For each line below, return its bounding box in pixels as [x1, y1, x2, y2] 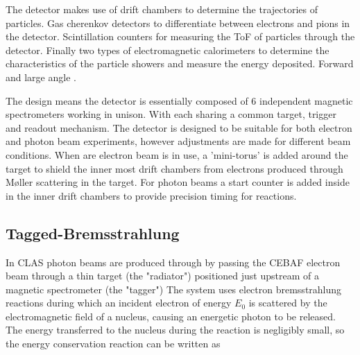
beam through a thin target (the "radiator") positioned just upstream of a [6, 268, 319, 283]
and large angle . [6, 69, 76, 84]
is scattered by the [248, 295, 327, 310]
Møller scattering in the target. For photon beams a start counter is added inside [6, 175, 350, 189]
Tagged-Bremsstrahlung [6, 222, 180, 243]
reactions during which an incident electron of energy [6, 295, 232, 310]
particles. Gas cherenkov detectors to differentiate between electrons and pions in [6, 15, 350, 30]
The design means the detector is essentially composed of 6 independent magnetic [6, 93, 353, 107]
